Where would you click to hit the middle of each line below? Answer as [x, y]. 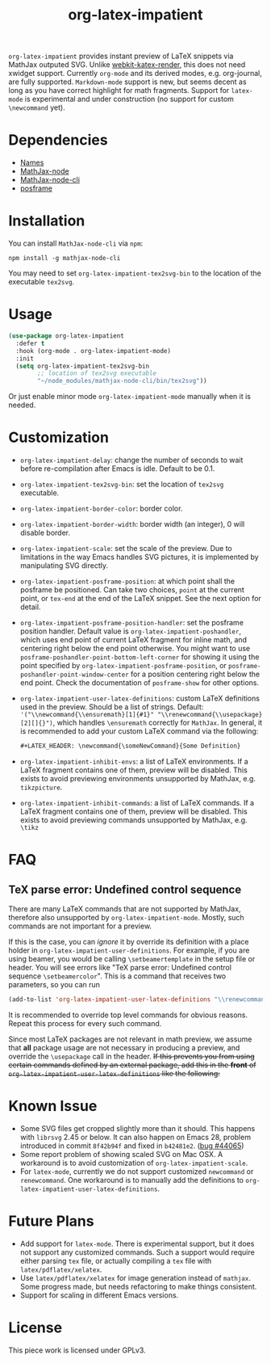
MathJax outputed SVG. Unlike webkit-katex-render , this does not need [127, 65]
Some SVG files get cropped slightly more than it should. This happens [138, 1128]
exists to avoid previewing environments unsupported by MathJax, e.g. [138, 778]
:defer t [30, 343]
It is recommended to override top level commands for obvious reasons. [128, 1015]
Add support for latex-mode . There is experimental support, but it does [137, 1243]
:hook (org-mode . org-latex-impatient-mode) [94, 351]
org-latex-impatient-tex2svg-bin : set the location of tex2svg [122, 484]
